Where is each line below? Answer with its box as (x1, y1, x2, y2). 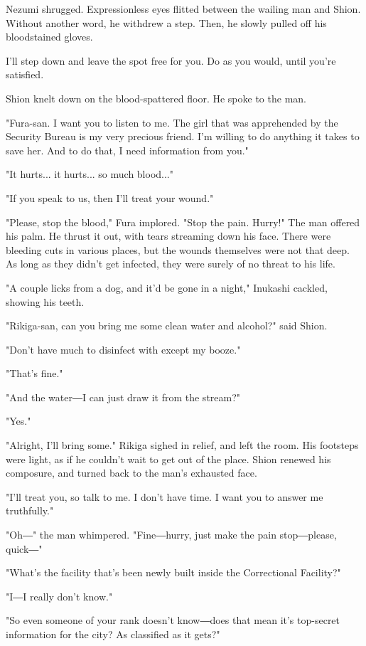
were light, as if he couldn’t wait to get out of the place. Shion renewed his (6, 451, 331, 466)
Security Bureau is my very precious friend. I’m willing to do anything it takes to (6, 129, 360, 144)
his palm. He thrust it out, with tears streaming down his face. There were (6, 228, 331, 243)
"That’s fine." (6, 366, 63, 381)
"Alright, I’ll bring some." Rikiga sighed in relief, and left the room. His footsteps (6, 438, 359, 452)
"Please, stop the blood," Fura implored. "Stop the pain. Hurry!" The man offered (6, 214, 360, 229)
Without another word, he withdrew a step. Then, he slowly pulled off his (6, 15, 327, 30)
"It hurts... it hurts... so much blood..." (6, 166, 173, 181)
